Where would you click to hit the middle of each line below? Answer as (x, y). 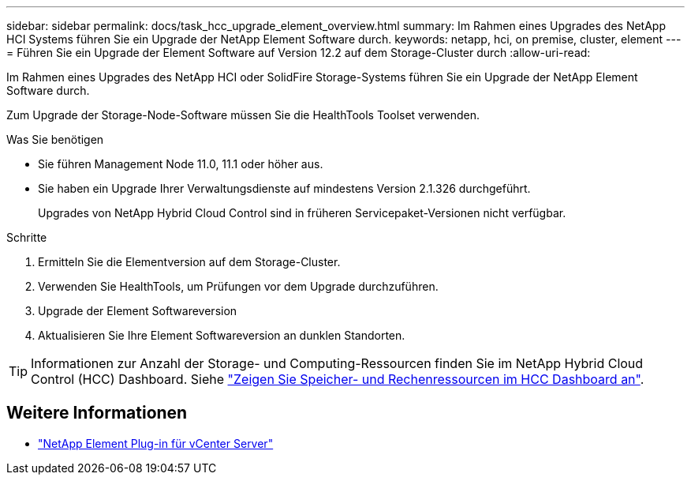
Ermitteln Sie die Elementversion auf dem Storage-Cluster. (189, 262)
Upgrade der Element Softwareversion (138, 311)
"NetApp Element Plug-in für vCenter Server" (156, 443)
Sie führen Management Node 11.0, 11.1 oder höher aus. (181, 164)
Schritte (27, 237)
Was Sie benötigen (55, 139)
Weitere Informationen (97, 413)
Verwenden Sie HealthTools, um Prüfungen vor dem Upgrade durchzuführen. (238, 286)
